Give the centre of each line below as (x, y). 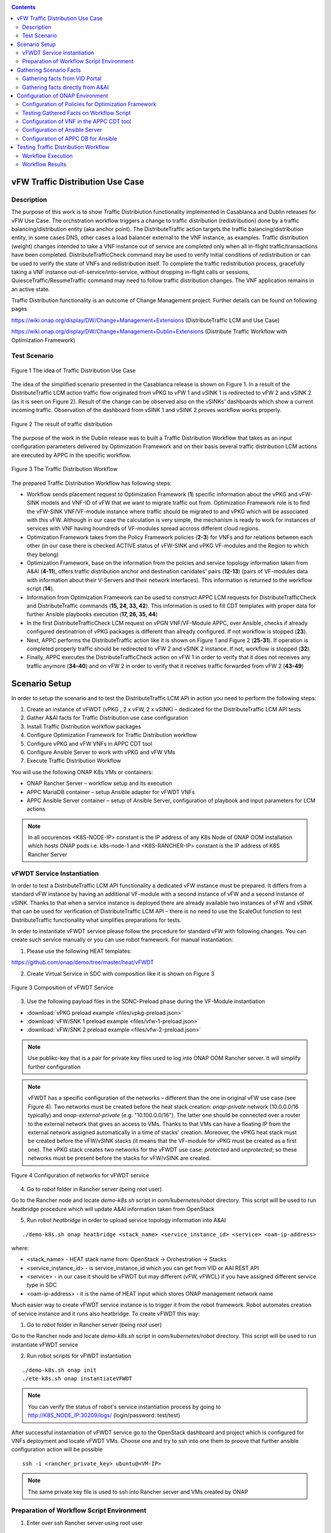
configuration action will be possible (57, 1450)
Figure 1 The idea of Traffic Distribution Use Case (74, 370)
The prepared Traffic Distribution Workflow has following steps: (91, 483)
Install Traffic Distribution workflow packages (84, 726)
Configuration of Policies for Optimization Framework (89, 104)
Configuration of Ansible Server (62, 130)
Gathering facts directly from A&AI (66, 87)
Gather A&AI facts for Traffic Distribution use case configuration (107, 718)
